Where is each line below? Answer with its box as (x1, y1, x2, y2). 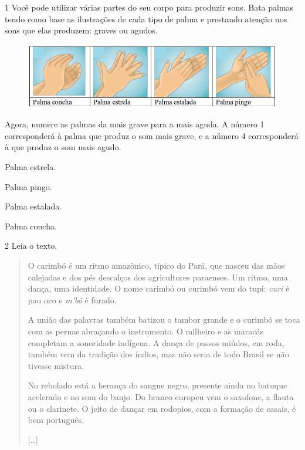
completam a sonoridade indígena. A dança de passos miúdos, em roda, (28, 336, 284, 349)
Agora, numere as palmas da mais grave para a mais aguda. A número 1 (5, 118, 265, 130)
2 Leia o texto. (5, 239, 57, 252)
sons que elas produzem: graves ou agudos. (5, 24, 158, 36)
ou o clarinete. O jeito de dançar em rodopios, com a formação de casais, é (28, 402, 296, 414)
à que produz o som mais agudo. (5, 141, 121, 153)
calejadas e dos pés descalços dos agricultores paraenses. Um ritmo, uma (28, 270, 288, 283)
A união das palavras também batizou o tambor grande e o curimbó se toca (28, 313, 300, 326)
